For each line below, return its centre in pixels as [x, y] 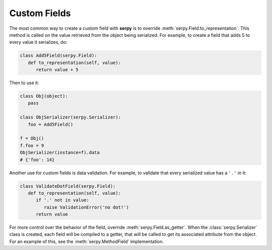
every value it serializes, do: [38, 42]
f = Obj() [32, 138]
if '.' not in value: [62, 200]
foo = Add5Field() [51, 124]
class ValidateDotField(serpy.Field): [68, 186]
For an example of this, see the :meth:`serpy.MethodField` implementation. [86, 241]
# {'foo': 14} [37, 160]
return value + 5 [57, 70]
